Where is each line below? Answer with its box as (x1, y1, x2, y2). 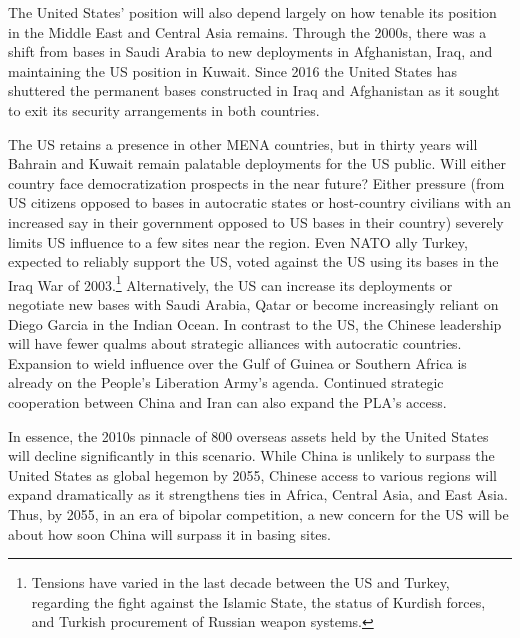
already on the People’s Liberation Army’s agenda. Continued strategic (8, 372, 444, 393)
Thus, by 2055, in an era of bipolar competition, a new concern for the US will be (8, 503, 509, 524)
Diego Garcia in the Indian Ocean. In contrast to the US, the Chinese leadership (8, 313, 502, 334)
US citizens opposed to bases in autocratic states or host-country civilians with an (8, 192, 512, 213)
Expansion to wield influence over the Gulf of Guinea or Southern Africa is (8, 352, 467, 373)
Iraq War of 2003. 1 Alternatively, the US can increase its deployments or (8, 271, 453, 295)
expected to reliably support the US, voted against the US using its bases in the (8, 251, 499, 272)
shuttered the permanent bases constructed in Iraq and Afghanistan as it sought (8, 80, 500, 101)
